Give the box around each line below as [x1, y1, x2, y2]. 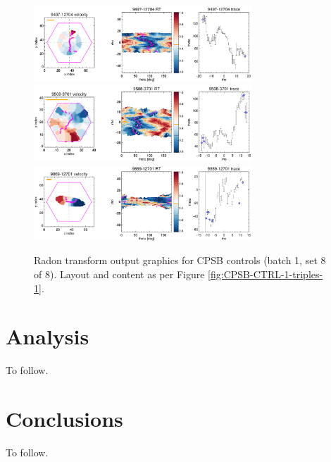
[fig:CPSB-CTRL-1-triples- [208, 266, 323, 281]
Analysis [6, 322, 89, 351]
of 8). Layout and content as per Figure [34, 266, 205, 281]
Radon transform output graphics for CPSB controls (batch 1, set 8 [34, 253, 326, 268]
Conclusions [6, 404, 123, 433]
